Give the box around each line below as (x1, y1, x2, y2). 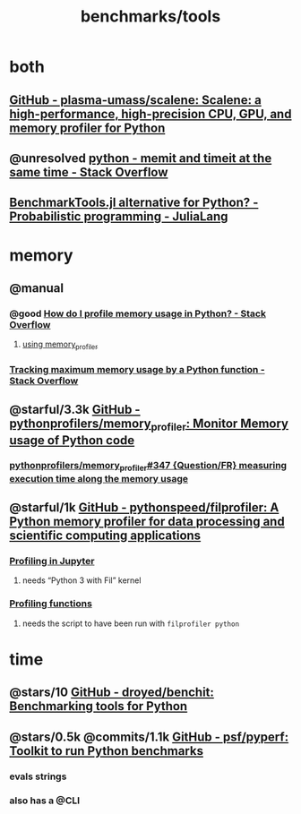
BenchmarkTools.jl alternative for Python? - (9, 195, 259, 210)
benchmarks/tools (80, 6, 221, 27)
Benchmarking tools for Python (9, 698, 188, 714)
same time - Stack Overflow (9, 164, 168, 180)
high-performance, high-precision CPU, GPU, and (9, 106, 292, 122)
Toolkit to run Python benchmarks (9, 743, 204, 758)
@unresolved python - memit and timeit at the (9, 150, 272, 166)
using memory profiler (21, 338, 99, 352)
